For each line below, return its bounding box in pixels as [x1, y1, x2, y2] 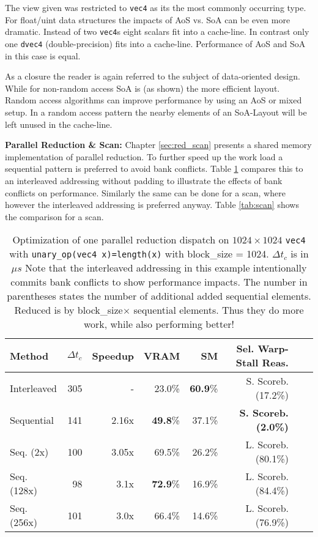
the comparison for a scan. [5, 210, 104, 223]
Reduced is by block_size [14, 303, 123, 317]
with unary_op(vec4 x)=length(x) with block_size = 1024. [9, 246, 269, 261]
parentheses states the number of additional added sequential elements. [7, 289, 311, 303]
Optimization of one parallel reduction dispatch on [12, 232, 229, 247]
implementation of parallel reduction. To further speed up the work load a [5, 150, 283, 163]
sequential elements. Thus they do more [133, 303, 304, 317]
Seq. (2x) [10, 444, 49, 459]
